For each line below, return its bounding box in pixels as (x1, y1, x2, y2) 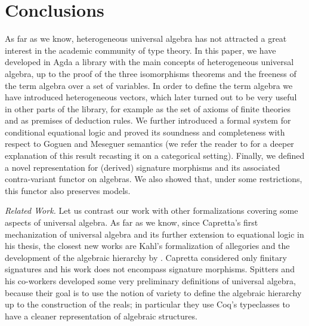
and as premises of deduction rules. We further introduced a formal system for (5, 114, 291, 127)
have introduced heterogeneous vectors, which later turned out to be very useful (5, 91, 297, 103)
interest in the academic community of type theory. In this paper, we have (5, 44, 276, 56)
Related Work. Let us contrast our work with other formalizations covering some (5, 204, 298, 217)
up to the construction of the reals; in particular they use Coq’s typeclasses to (5, 298, 290, 310)
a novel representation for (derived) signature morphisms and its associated (5, 161, 280, 173)
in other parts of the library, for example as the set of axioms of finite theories (5, 102, 291, 115)
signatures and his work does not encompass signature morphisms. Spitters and (5, 263, 295, 275)
